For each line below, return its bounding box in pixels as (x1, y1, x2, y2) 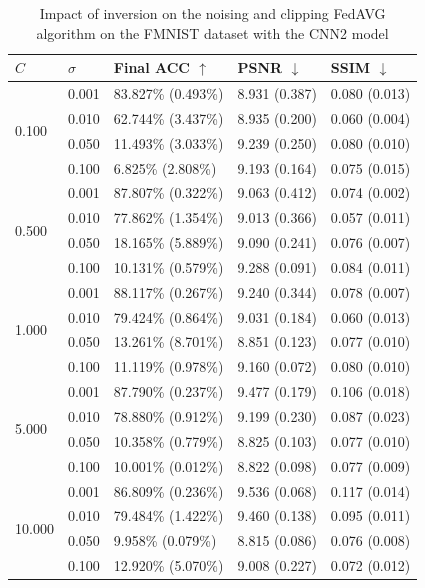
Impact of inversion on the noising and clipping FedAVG (39, 3, 386, 23)
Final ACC (113, 57, 191, 78)
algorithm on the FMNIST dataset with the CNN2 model (36, 22, 389, 43)
